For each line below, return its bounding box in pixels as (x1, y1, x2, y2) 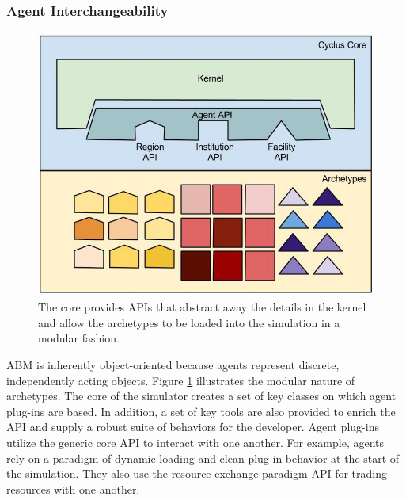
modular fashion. (38, 330, 120, 346)
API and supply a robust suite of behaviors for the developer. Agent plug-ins (6, 418, 379, 435)
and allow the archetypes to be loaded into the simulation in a (38, 314, 340, 330)
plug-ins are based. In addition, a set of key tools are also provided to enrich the (6, 403, 396, 419)
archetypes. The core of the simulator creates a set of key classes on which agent (6, 387, 397, 404)
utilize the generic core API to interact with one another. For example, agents (6, 434, 385, 451)
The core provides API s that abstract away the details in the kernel (38, 299, 366, 315)
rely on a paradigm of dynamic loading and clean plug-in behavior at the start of (6, 449, 400, 466)
